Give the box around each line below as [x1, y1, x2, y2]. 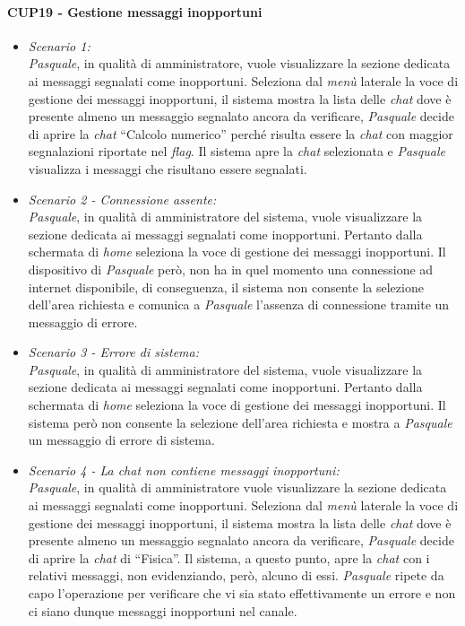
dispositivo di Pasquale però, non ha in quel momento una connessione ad [28, 259, 434, 278]
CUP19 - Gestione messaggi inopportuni [7, 2, 263, 21]
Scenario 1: [28, 36, 90, 55]
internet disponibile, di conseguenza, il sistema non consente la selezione [28, 277, 424, 296]
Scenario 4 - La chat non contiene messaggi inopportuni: [28, 460, 340, 479]
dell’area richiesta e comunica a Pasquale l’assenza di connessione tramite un [28, 295, 450, 314]
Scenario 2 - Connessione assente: [28, 189, 217, 208]
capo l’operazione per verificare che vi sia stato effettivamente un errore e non [28, 584, 456, 603]
